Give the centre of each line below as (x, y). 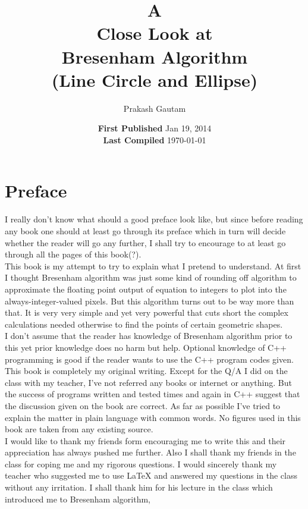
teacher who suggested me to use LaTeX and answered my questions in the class (151, 475)
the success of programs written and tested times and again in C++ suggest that (153, 394)
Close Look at (155, 33)
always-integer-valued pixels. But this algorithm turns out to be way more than (150, 301)
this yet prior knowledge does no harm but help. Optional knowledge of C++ (146, 347)
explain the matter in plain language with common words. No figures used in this (153, 417)
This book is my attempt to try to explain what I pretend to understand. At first (153, 266)
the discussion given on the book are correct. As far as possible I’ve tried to (143, 405)
